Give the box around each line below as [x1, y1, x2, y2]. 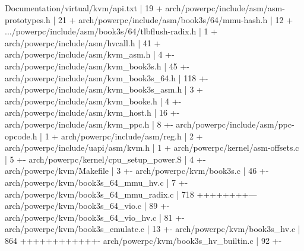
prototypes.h [5, 13, 50, 26]
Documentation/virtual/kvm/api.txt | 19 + [5, 2, 163, 14]
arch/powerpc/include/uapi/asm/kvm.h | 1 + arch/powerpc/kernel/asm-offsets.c [5, 141, 299, 154]
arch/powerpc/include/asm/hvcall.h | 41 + [5, 36, 161, 49]
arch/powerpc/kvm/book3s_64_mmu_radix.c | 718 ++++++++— [5, 188, 257, 200]
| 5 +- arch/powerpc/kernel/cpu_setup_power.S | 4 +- [5, 152, 206, 165]
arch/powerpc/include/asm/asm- [165, 2, 285, 14]
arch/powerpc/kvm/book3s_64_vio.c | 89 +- [5, 199, 170, 212]
